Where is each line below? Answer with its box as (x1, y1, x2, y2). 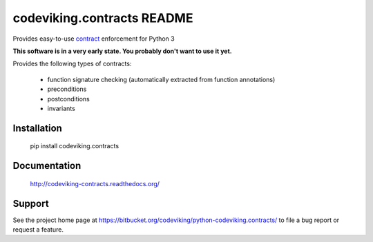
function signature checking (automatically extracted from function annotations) (47, 75, 276, 83)
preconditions (47, 85, 87, 93)
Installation (12, 122, 62, 134)
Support (12, 197, 49, 210)
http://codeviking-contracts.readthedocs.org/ (30, 179, 160, 188)
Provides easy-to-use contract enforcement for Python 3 (12, 34, 175, 43)
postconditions (47, 94, 90, 103)
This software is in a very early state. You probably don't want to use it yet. (12, 47, 233, 55)
